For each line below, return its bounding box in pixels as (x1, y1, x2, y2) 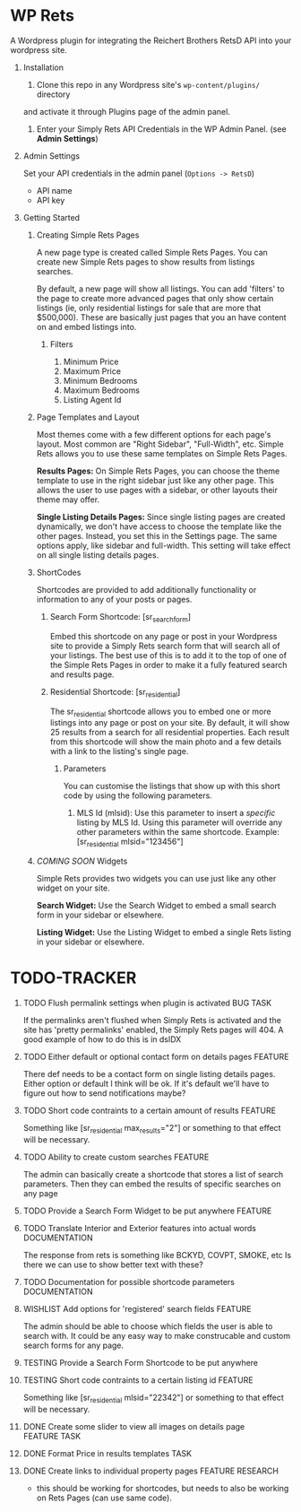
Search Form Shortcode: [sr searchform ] (49, 611, 192, 624)
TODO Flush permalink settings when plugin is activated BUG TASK (22, 997, 272, 1009)
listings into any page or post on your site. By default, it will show (49, 717, 290, 728)
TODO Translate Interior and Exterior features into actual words (22, 1222, 256, 1233)
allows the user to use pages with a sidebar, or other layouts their (36, 484, 279, 495)
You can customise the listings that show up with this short (63, 781, 280, 792)
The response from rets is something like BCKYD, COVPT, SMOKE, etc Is (22, 1249, 292, 1260)
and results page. (49, 669, 115, 680)
